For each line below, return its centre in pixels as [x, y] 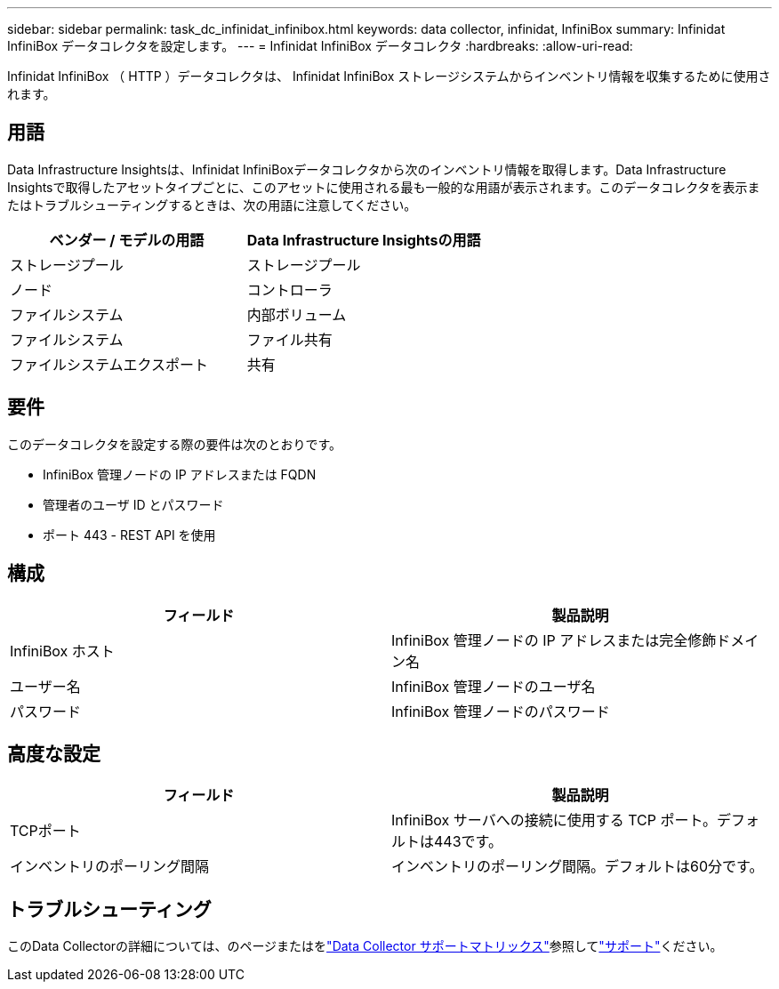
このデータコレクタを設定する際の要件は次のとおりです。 [175, 444]
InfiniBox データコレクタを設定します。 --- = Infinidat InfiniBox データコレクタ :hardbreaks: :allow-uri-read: [320, 46]
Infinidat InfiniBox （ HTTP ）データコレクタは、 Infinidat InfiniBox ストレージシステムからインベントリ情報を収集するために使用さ [389, 76]
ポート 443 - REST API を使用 [129, 535]
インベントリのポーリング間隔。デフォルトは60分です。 [578, 867]
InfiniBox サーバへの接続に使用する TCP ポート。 [554, 820]
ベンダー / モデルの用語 [127, 240]
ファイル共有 [289, 339]
